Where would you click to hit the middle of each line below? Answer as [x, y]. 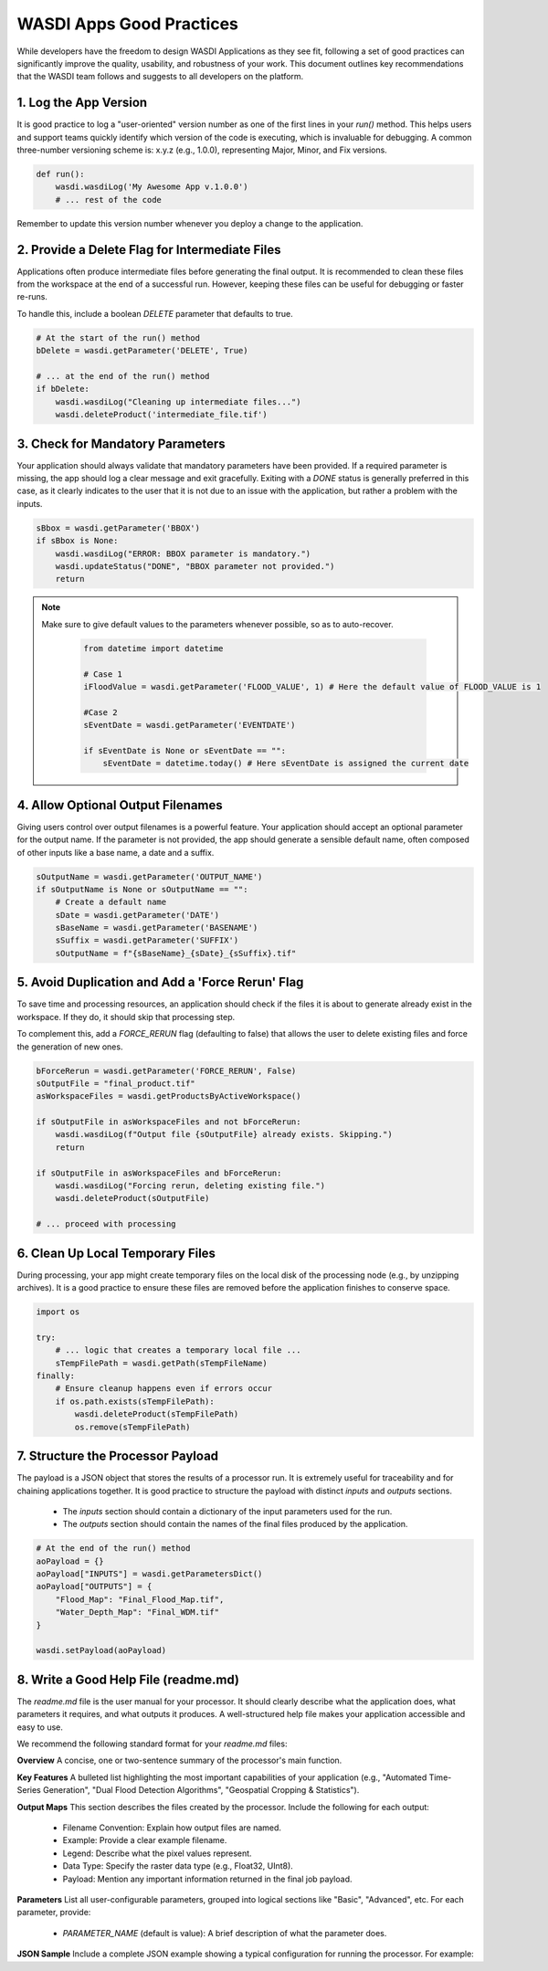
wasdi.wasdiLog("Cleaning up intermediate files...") [178, 401]
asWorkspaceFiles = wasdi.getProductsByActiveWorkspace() [169, 1096]
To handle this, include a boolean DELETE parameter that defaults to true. [155, 313]
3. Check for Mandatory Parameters [121, 443]
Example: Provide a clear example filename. [145, 1840]
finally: [56, 1376]
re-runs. [32, 297]
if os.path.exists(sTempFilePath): [135, 1401]
